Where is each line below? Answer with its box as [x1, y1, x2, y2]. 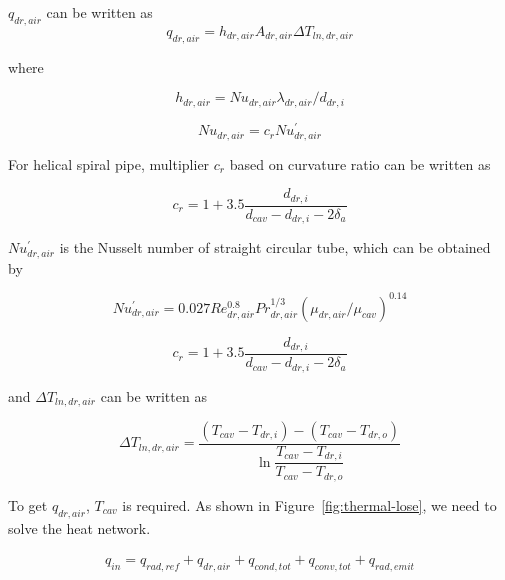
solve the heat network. [8, 517, 151, 538]
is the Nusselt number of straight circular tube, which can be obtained [59, 237, 491, 258]
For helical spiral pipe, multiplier [8, 153, 210, 174]
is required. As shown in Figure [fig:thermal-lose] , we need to [122, 494, 497, 515]
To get [8, 494, 48, 515]
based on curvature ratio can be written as [229, 153, 491, 174]
